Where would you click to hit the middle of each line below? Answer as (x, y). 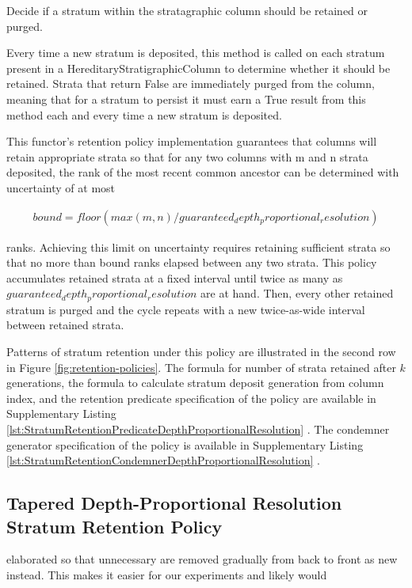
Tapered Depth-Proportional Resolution (174, 503)
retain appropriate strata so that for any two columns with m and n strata (187, 156)
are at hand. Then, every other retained (297, 293)
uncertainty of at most (61, 187)
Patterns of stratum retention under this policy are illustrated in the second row (201, 351)
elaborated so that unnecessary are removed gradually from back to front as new (202, 559)
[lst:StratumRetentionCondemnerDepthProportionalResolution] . (163, 460)
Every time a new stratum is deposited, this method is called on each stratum (196, 53)
